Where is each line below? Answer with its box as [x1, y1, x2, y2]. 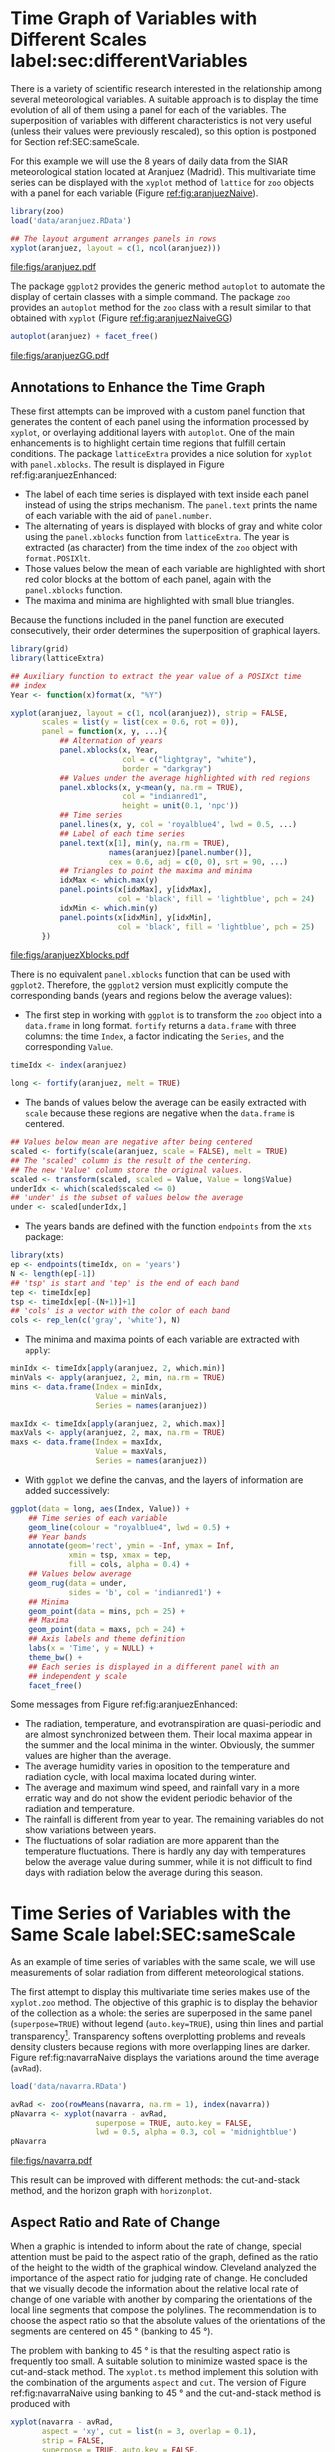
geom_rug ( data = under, [28, 1578, 128, 1588]
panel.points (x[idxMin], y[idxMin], [59, 912, 213, 922]
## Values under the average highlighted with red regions [59, 773, 311, 783]
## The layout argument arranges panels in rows [10, 233, 217, 244]
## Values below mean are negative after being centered [10, 1137, 253, 1147]
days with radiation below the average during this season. [24, 1867, 263, 1879]
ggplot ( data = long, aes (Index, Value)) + [10, 1503, 190, 1514]
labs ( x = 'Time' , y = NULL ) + [28, 1643, 155, 1653]
